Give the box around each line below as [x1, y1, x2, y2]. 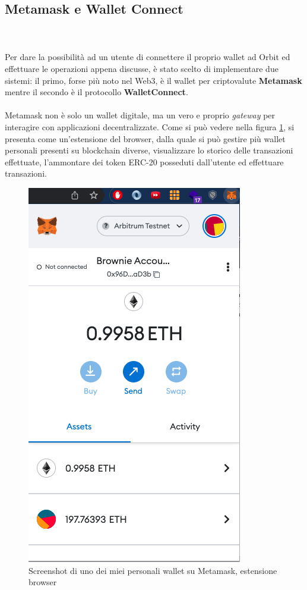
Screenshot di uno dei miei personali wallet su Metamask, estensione [29, 564, 277, 576]
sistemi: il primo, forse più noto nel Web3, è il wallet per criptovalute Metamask [5, 74, 302, 86]
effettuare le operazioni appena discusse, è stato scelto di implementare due [5, 62, 278, 74]
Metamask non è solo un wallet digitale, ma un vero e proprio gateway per [5, 109, 276, 121]
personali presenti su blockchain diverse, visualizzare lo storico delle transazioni [5, 144, 293, 156]
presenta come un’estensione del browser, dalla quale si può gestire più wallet [5, 132, 286, 145]
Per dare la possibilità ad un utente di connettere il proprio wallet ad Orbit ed [5, 51, 290, 63]
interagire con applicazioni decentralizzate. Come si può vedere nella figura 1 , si [5, 120, 295, 133]
